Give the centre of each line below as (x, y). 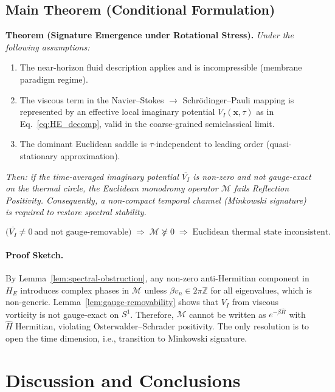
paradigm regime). (54, 79)
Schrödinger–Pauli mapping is (238, 99)
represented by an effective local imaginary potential (117, 112)
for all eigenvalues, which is (261, 290)
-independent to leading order (209, 144)
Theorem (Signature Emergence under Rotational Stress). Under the (150, 35)
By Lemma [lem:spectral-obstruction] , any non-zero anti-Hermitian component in (157, 277)
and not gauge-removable (81, 232)
